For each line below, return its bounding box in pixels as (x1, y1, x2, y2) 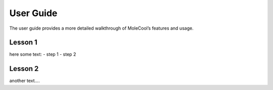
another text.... (9, 78, 40, 84)
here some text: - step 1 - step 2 (9, 51, 76, 57)
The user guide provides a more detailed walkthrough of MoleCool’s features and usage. (9, 25, 194, 31)
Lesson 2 (9, 64, 39, 73)
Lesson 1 (9, 38, 37, 47)
